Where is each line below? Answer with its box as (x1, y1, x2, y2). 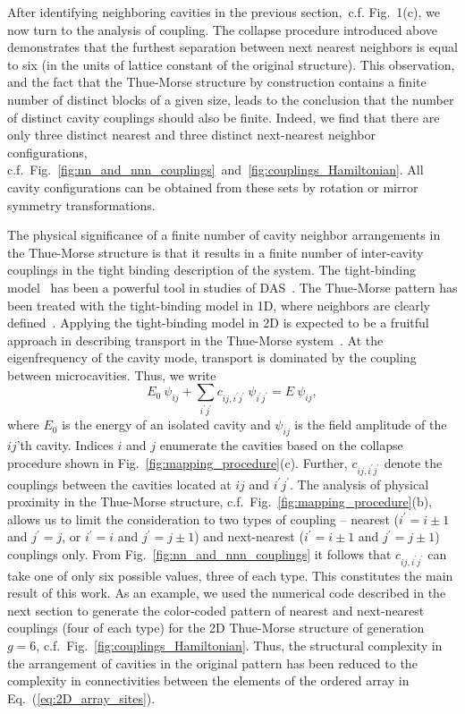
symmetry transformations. (7, 195, 156, 214)
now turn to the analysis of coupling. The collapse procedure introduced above (7, 20, 438, 38)
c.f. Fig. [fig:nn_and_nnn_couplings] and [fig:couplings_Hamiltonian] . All (7, 160, 424, 179)
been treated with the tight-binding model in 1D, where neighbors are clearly (7, 295, 430, 314)
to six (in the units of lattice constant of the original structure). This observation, (7, 55, 455, 73)
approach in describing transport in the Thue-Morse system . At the (7, 330, 384, 349)
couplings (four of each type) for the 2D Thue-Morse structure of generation (7, 618, 425, 637)
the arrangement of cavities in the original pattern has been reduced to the (7, 653, 418, 672)
